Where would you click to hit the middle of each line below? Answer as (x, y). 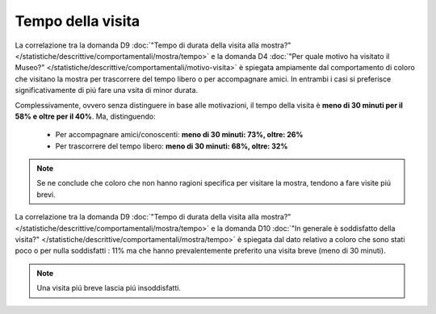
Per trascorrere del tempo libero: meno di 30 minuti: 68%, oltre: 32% (172, 146)
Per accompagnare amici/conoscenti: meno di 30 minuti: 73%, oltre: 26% (179, 135)
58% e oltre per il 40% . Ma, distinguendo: (86, 116)
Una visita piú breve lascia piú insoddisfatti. (109, 288)
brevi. (46, 195)
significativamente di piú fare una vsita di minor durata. (106, 90)
